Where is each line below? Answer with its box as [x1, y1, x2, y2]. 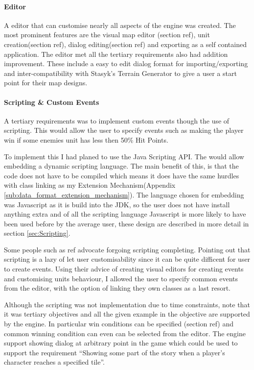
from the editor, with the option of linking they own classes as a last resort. [4, 283, 231, 293]
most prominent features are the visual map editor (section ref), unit [4, 29, 210, 40]
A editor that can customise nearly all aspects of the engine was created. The [4, 20, 236, 30]
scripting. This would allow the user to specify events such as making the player [4, 125, 244, 135]
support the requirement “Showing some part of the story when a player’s [4, 347, 225, 357]
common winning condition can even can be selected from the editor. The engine [4, 328, 246, 338]
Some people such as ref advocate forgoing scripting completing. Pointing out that [4, 244, 251, 254]
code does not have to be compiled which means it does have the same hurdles [4, 170, 239, 180]
